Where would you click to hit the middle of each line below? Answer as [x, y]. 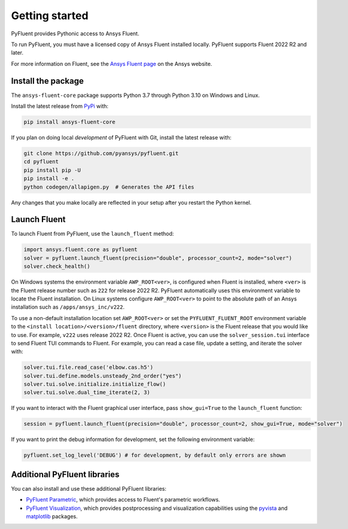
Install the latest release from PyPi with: [60, 106]
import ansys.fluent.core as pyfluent [81, 250]
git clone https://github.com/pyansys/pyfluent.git [101, 153]
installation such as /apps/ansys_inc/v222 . [68, 307]
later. [17, 53]
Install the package [47, 81]
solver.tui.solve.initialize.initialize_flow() [95, 384]
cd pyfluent [41, 162]
